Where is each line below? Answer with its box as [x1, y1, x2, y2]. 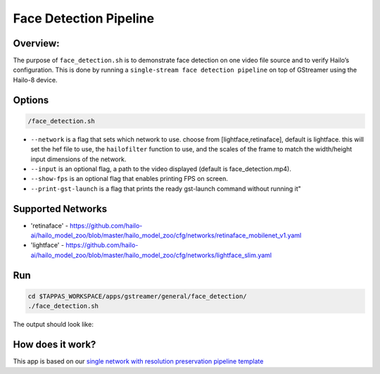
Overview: [13, 37, 60, 49]
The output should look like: [13, 320, 94, 329]
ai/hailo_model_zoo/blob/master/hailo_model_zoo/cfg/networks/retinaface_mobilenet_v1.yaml [30, 231, 302, 239]
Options [13, 94, 49, 106]
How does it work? [13, 339, 96, 351]
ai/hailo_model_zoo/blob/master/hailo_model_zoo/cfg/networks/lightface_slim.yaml [30, 251, 272, 259]
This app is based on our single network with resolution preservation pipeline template [13, 357, 264, 366]
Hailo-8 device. [13, 75, 58, 84]
